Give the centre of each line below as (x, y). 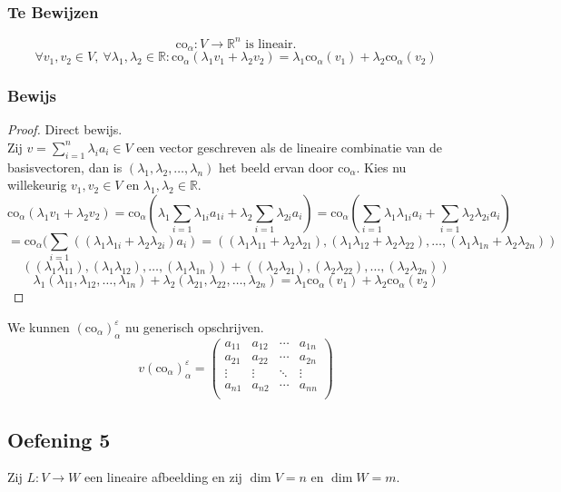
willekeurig (37, 185)
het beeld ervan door (276, 167)
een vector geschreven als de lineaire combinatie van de (289, 147)
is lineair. (271, 44)
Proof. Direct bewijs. (65, 129)
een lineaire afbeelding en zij (163, 477)
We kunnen (39, 326)
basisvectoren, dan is (65, 167)
